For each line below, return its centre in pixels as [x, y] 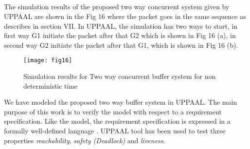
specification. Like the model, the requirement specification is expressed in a [117, 121]
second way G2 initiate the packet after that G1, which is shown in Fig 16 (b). [121, 45]
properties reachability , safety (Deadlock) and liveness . [85, 140]
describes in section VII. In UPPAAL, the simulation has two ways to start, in [121, 26]
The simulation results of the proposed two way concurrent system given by [117, 7]
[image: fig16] [48, 61]
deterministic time [51, 85]
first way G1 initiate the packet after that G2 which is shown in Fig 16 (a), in [120, 35]
